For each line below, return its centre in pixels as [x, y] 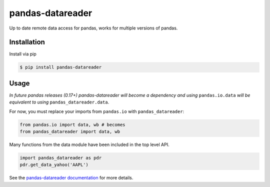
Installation [27, 42]
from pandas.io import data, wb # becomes [72, 124]
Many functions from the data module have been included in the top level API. [89, 144]
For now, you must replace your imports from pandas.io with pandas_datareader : [97, 111]
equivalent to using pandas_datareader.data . [59, 102]
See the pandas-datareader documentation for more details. [71, 178]
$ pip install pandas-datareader [61, 67]
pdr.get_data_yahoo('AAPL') [54, 165]
